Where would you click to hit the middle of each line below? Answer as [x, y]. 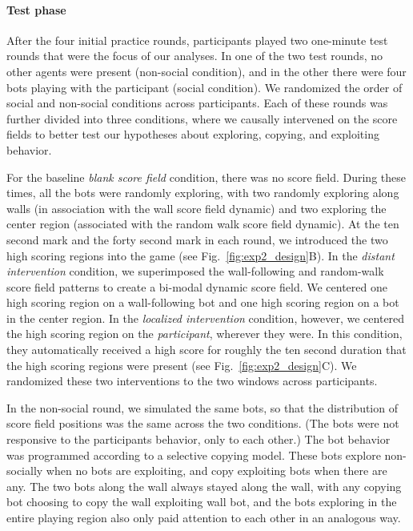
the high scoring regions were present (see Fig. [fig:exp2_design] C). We [182, 365]
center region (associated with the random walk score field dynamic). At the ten [203, 224]
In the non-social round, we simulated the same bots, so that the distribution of [202, 407]
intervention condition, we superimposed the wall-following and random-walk [195, 271]
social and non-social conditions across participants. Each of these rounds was [197, 103]
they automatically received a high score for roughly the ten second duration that [206, 350]
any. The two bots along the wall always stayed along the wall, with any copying [204, 486]
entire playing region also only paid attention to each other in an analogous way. [204, 518]
